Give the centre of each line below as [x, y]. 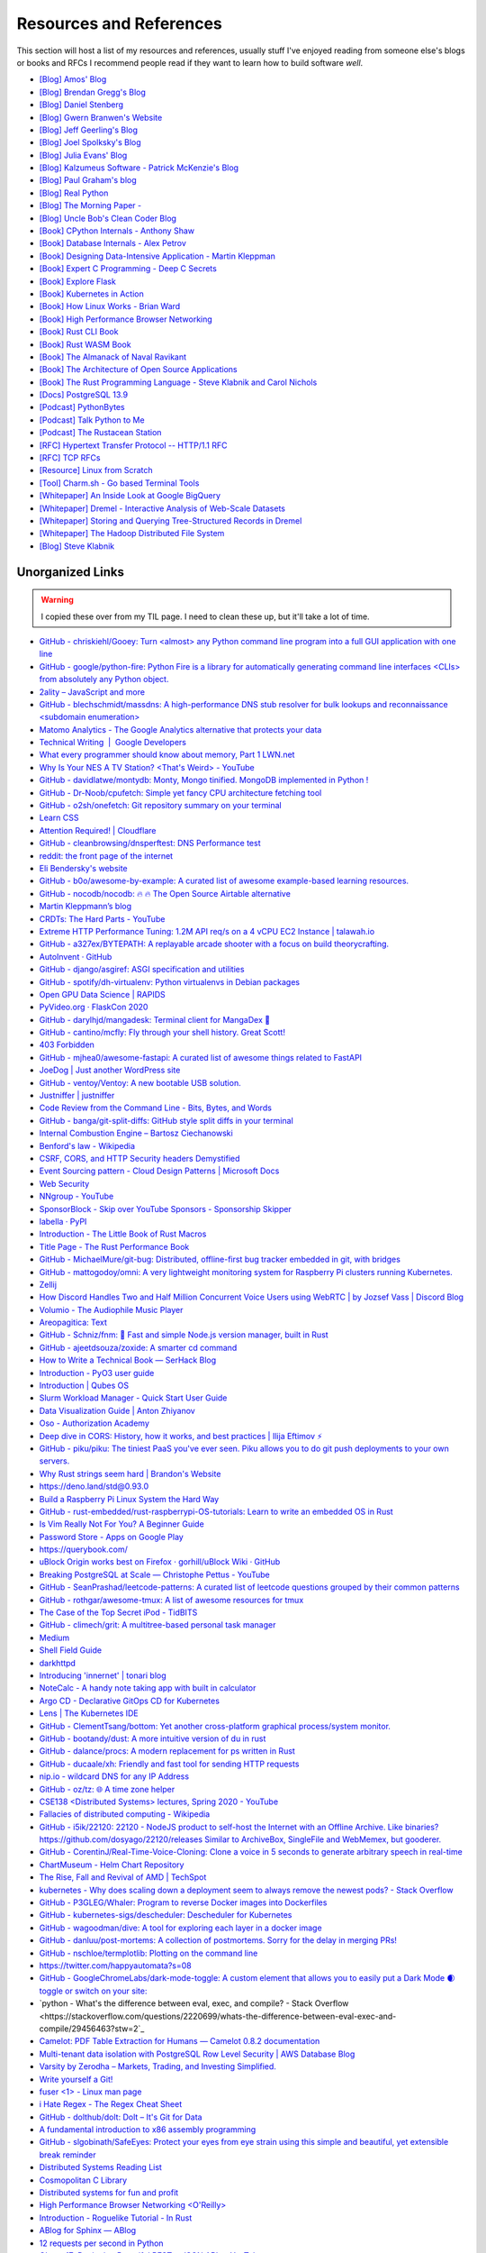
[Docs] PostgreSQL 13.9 [84, 395]
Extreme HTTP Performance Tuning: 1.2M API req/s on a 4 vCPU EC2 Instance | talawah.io [207, 931]
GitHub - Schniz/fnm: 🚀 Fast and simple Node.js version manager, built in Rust [184, 1335]
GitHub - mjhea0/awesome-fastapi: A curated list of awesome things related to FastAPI [201, 1057]
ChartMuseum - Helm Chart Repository [112, 1865]
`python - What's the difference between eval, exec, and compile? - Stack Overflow [194, 2003]
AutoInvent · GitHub [76, 956]
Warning [57, 600]
